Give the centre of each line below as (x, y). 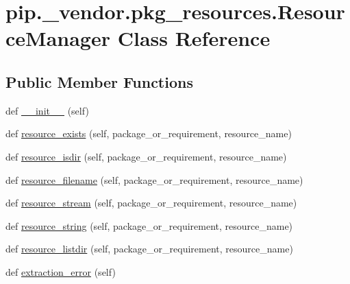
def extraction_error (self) (61, 271)
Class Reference (194, 38)
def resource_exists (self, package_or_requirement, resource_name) (149, 133)
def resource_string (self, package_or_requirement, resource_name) (149, 225)
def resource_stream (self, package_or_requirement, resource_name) (151, 203)
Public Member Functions (99, 81)
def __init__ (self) (47, 110)
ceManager (58, 38)
